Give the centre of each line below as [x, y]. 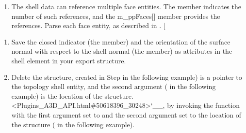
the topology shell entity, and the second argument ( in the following [114, 86]
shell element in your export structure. [69, 60]
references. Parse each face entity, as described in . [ [88, 25]
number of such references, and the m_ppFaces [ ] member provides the [116, 16]
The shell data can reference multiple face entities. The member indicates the [126, 6]
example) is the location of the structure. [72, 96]
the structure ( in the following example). [73, 124]
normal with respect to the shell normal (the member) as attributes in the [122, 51]
